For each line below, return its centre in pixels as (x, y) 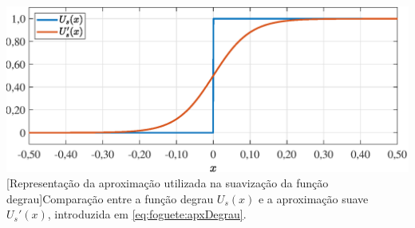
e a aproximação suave (313, 198)
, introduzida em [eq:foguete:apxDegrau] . (147, 214)
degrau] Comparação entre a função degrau (110, 198)
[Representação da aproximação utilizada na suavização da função (168, 183)
